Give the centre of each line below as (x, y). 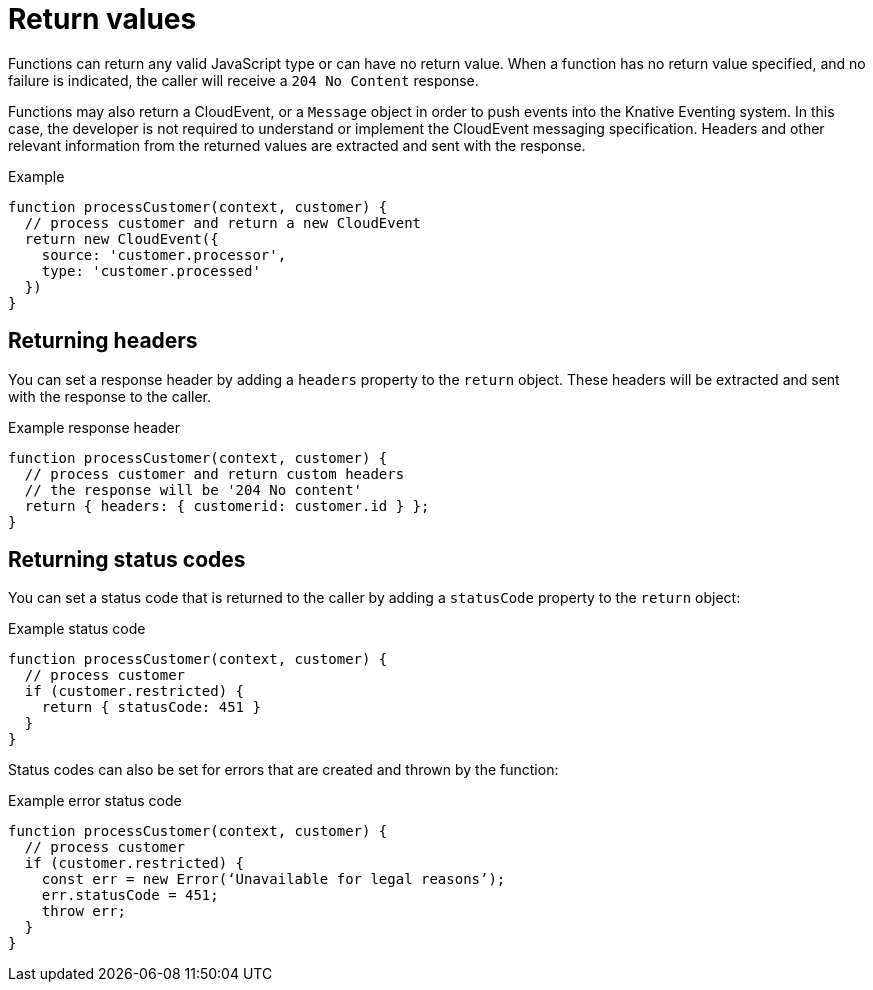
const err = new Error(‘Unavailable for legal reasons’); (273, 879)
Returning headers (103, 341)
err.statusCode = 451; (130, 895)
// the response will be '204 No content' (193, 489)
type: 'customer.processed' (151, 270)
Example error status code (95, 801)
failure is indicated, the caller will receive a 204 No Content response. (243, 80)
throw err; (84, 911)
